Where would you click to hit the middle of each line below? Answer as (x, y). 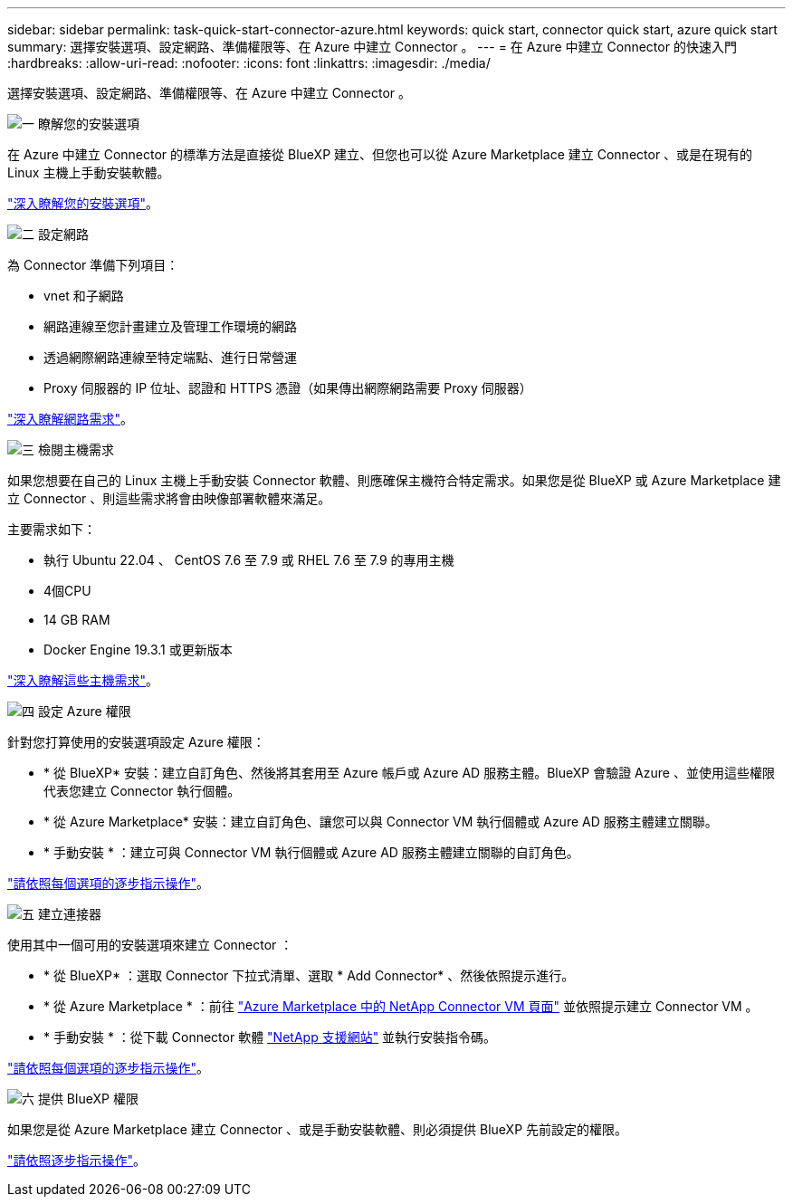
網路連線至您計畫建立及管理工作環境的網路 (170, 326)
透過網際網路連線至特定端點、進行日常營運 (170, 357)
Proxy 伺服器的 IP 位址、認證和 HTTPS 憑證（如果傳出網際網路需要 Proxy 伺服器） (288, 388)
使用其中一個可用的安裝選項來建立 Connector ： (150, 945)
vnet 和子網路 (84, 296)
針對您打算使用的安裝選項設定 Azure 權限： (136, 742)
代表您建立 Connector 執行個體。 (142, 791)
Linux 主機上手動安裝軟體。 (89, 172)
